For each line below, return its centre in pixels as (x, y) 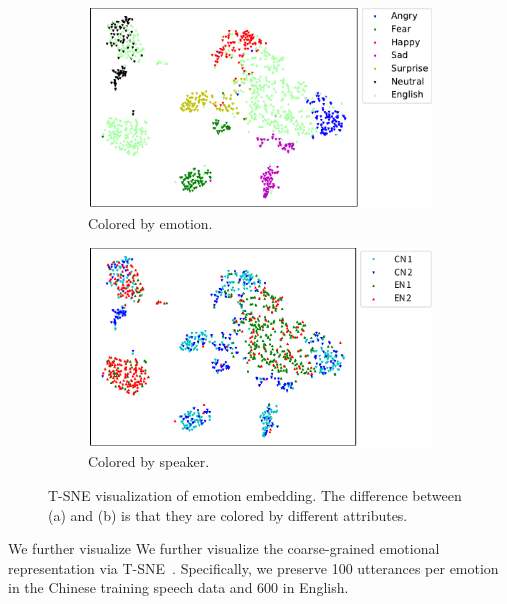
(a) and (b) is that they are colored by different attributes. (228, 514)
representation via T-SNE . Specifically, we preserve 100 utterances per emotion (253, 567)
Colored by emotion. (150, 222)
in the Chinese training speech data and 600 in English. (178, 587)
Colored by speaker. (149, 461)
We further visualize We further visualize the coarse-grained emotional (224, 548)
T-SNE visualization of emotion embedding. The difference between (255, 495)
